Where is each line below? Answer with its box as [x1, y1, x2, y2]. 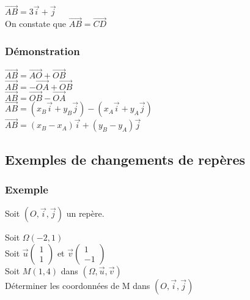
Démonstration [5, 43, 80, 58]
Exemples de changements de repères [5, 149, 246, 168]
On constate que [5, 17, 67, 30]
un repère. [66, 207, 105, 220]
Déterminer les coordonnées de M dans [5, 279, 150, 291]
